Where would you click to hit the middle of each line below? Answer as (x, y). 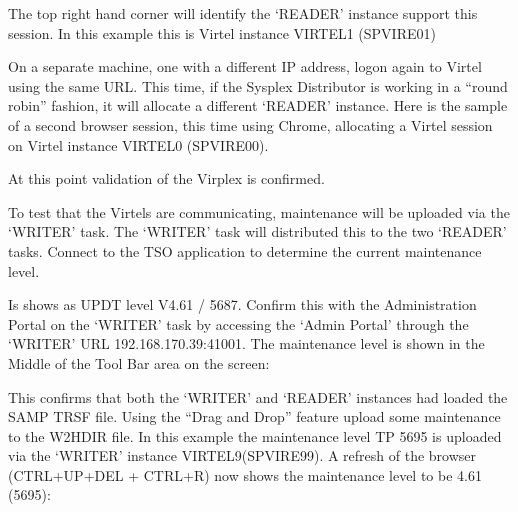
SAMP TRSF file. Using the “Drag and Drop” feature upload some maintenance (254, 416)
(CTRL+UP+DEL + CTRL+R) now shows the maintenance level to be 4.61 (245, 474)
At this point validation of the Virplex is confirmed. (166, 178)
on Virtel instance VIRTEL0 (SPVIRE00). (138, 144)
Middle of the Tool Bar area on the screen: (139, 362)
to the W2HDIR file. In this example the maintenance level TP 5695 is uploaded (255, 435)
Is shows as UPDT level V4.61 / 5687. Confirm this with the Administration (242, 304)
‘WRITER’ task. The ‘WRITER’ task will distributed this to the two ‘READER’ (257, 231)
